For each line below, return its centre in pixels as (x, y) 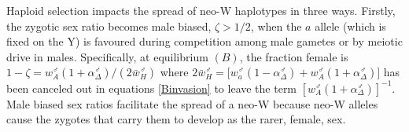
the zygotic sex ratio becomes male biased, (109, 26)
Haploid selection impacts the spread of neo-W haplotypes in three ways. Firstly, (201, 10)
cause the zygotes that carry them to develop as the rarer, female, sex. (176, 119)
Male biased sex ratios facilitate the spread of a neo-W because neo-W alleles (192, 103)
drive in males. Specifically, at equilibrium (107, 56)
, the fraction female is (294, 56)
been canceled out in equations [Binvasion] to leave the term (152, 88)
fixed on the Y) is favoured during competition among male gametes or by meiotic (204, 41)
